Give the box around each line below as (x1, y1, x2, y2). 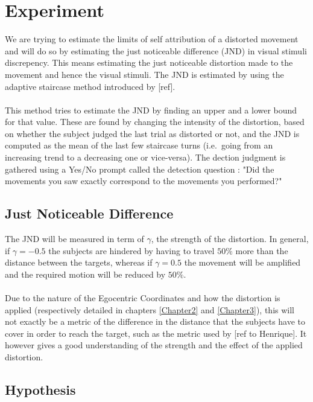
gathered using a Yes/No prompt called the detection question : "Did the (5, 162, 274, 175)
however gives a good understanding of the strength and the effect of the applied (5, 339, 303, 351)
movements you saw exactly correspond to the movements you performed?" (5, 174, 282, 187)
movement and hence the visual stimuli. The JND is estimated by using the (5, 68, 284, 80)
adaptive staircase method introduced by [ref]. (5, 80, 175, 92)
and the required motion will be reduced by (5, 267, 166, 280)
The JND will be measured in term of (5, 232, 144, 245)
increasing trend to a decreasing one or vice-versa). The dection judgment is (5, 151, 286, 164)
